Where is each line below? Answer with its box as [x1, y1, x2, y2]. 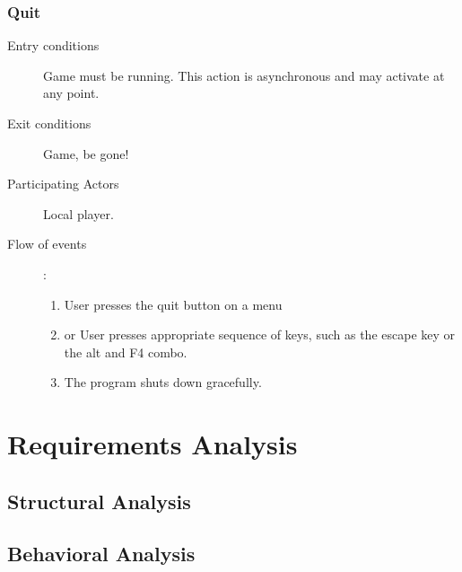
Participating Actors [7, 174, 119, 193]
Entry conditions [7, 36, 100, 55]
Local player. [43, 204, 114, 223]
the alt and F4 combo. [64, 342, 187, 361]
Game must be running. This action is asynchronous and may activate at [43, 66, 445, 84]
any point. [43, 84, 100, 102]
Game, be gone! [43, 144, 129, 163]
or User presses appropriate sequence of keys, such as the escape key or [64, 325, 456, 344]
